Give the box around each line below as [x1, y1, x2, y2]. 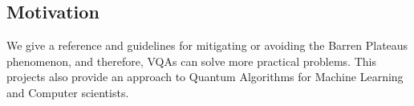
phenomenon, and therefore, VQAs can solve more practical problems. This [6, 52, 376, 69]
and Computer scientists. [6, 84, 129, 100]
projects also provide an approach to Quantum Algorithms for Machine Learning [6, 68, 404, 85]
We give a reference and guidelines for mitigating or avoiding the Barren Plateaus [6, 37, 408, 54]
